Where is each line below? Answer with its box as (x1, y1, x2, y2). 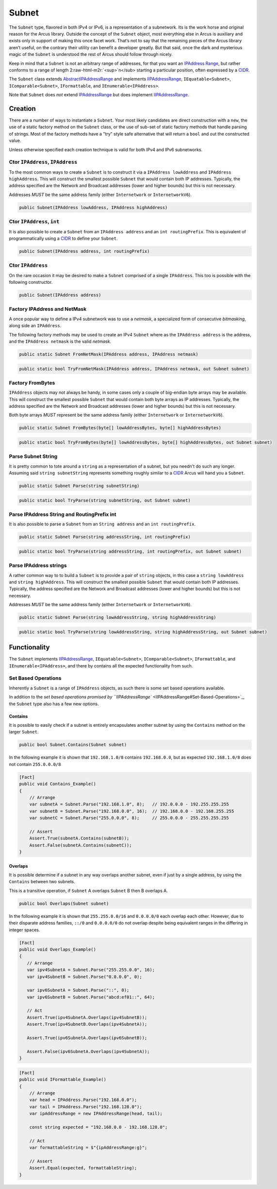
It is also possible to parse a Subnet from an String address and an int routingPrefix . (9, 521, 196, 527)
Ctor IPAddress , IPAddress (9, 158, 78, 165)
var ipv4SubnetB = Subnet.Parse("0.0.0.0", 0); (27, 974, 143, 979)
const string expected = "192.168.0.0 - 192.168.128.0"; (29, 1124, 168, 1130)
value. (9, 138, 21, 143)
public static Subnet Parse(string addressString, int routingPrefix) (19, 534, 191, 540)
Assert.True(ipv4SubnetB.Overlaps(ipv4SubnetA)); (27, 1021, 147, 1027)
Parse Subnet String (9, 453, 58, 460)
